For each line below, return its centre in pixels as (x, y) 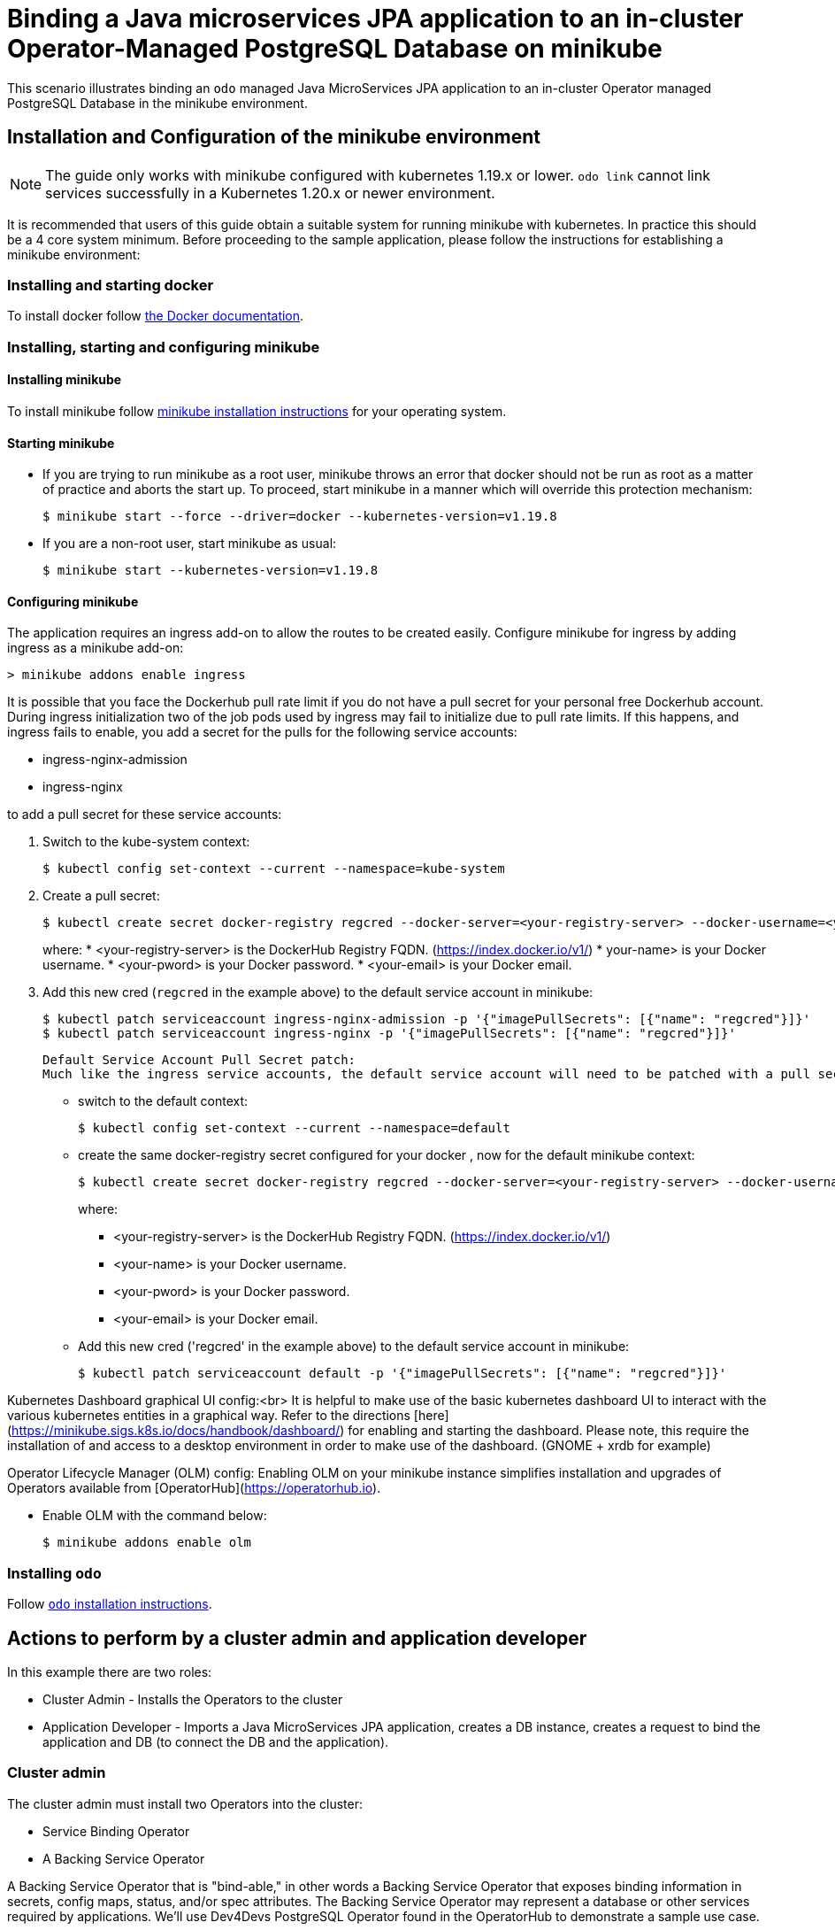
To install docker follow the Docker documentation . (156, 316)
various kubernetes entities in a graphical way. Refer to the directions (209, 1416)
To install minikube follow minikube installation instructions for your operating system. (257, 411)
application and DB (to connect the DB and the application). (216, 1741)
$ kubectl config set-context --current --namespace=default (294, 1128)
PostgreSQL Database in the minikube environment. (157, 103)
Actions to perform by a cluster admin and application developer (297, 1638)
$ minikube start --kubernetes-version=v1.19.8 (211, 571)
